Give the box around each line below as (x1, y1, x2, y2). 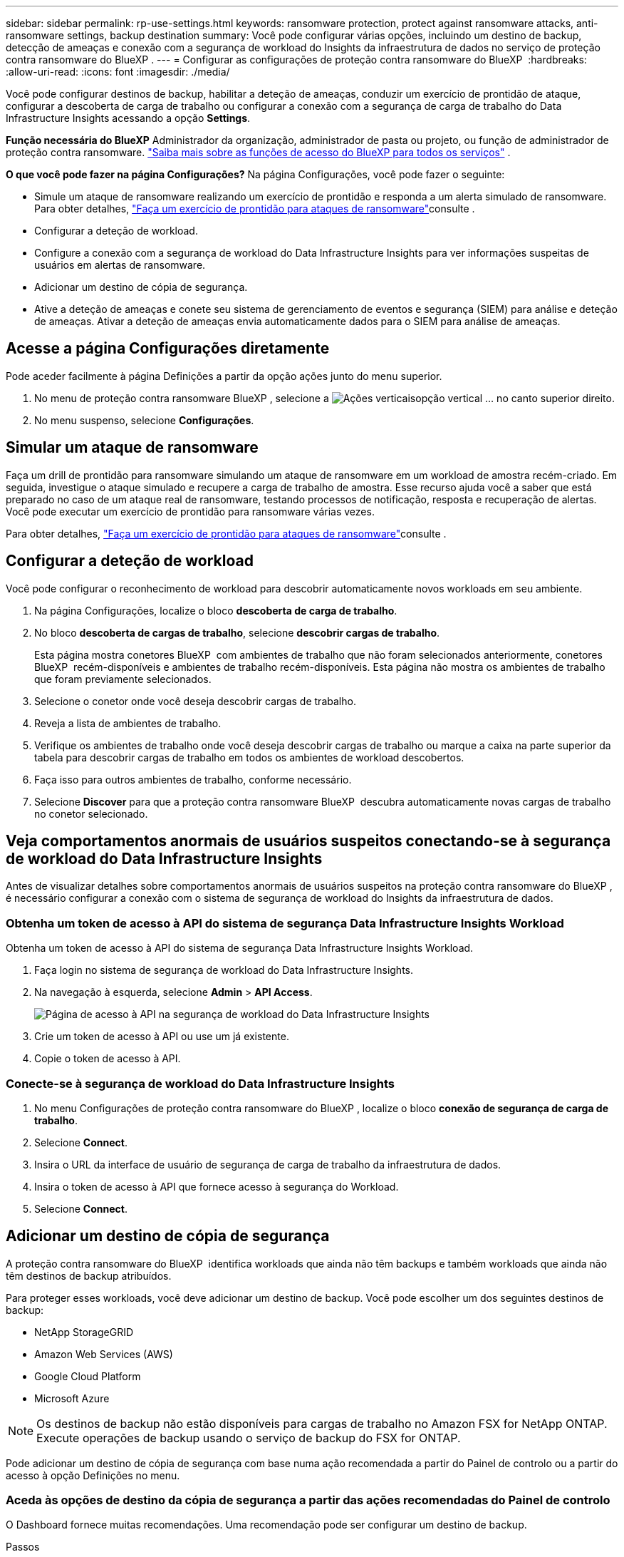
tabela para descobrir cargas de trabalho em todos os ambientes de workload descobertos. (34, 751, 464, 764)
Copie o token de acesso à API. (34, 1052, 181, 1065)
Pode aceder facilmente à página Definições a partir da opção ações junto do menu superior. (6, 369, 442, 382)
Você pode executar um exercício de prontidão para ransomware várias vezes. (6, 505, 375, 518)
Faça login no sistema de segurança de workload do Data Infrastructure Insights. (34, 964, 414, 977)
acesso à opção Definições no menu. (6, 1469, 180, 1481)
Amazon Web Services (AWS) (34, 1347, 173, 1360)
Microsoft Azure (34, 1392, 110, 1404)
